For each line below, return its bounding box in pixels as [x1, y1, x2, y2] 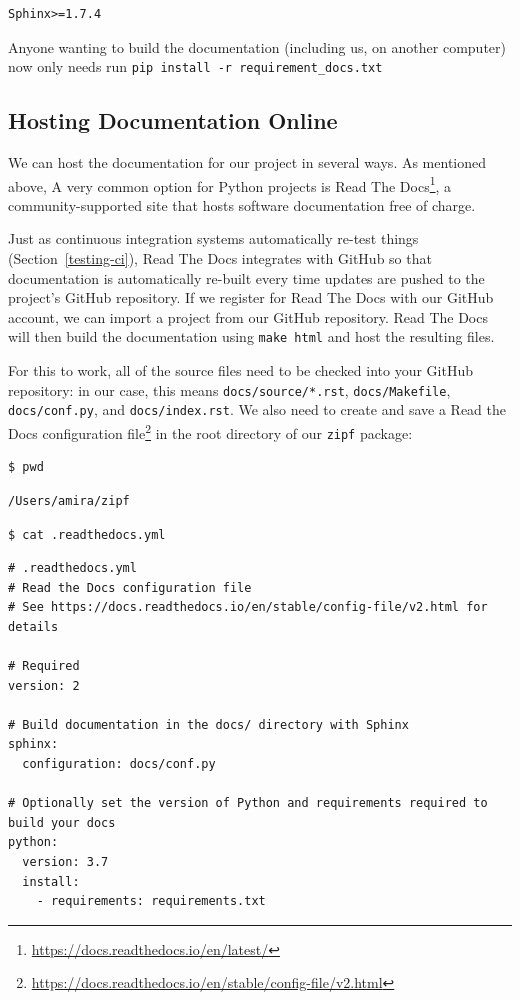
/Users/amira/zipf [8, 493, 130, 508]
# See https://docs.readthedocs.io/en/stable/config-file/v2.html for [8, 600, 488, 615]
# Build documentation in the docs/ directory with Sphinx [8, 717, 409, 732]
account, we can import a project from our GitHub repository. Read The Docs [8, 306, 488, 327]
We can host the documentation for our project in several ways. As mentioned [8, 152, 487, 173]
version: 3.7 [22, 855, 109, 870]
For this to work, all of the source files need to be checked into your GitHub [8, 360, 473, 381]
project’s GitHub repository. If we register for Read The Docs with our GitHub [8, 287, 494, 308]
